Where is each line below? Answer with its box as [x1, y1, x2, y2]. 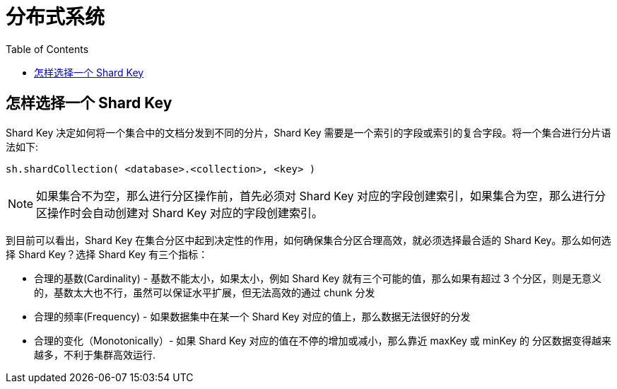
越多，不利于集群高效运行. [34, 348, 156, 361]
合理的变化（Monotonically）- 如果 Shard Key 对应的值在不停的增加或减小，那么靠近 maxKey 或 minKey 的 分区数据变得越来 [34, 334, 612, 347]
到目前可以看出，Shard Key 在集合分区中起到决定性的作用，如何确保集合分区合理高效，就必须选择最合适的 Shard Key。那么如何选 [6, 233, 611, 246]
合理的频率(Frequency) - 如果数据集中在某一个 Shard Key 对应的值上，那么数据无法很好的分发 [34, 310, 471, 323]
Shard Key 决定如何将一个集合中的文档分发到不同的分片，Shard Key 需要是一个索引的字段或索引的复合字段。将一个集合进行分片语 [6, 126, 611, 139]
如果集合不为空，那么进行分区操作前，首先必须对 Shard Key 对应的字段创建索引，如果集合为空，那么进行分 [36, 188, 606, 203]
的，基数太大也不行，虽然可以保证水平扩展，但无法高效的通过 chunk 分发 [34, 286, 375, 298]
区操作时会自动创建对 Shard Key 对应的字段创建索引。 [36, 205, 323, 220]
